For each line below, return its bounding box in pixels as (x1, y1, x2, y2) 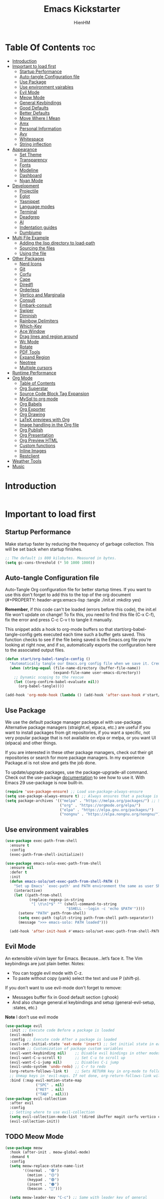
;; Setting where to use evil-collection (9, 1110, 95, 1115)
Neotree (19, 359, 36, 365)
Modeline (19, 167, 39, 173)
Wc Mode (19, 338, 39, 344)
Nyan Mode (19, 178, 43, 183)
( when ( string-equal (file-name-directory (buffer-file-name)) (9, 666, 141, 670)
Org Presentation (19, 432, 54, 438)
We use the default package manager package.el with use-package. (5, 719, 143, 725)
